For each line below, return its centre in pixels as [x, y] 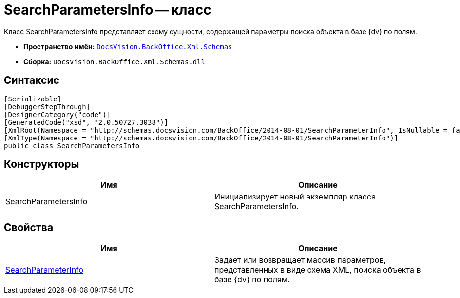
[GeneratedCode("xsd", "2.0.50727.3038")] [86, 122]
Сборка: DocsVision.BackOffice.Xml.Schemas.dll [115, 61]
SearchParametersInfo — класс [108, 10]
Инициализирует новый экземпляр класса [295, 197]
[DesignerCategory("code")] [57, 114]
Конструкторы [42, 164]
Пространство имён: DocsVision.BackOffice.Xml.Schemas [128, 46]
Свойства [29, 227]
